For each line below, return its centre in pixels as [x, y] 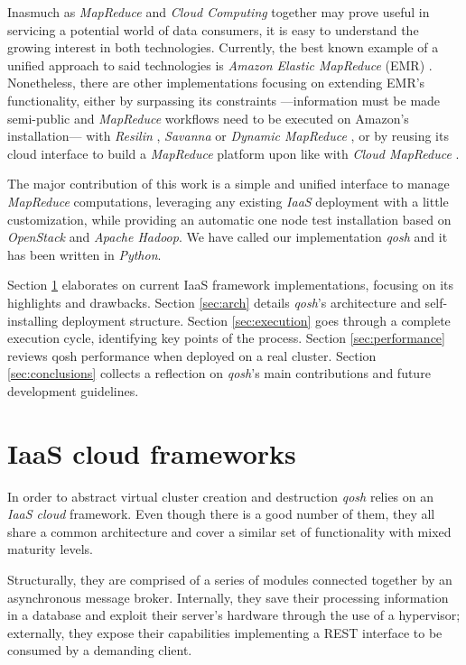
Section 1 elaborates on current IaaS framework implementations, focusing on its [231, 285]
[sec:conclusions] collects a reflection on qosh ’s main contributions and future [219, 373]
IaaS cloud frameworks [152, 453]
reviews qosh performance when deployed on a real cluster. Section [192, 355]
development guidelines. [73, 390]
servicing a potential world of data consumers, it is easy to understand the [213, 29]
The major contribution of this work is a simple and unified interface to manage [228, 184]
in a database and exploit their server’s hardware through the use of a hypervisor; [234, 615]
